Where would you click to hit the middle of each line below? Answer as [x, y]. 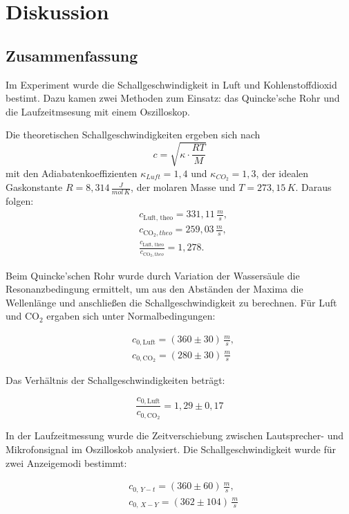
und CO [23, 316]
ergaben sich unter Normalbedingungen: [131, 316]
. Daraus [313, 187]
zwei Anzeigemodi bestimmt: [66, 462]
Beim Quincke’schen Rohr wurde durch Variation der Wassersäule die [153, 275]
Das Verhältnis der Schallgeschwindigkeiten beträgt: [115, 380]
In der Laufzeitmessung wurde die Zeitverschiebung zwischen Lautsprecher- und [175, 435]
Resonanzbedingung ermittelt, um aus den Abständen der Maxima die [154, 289]
